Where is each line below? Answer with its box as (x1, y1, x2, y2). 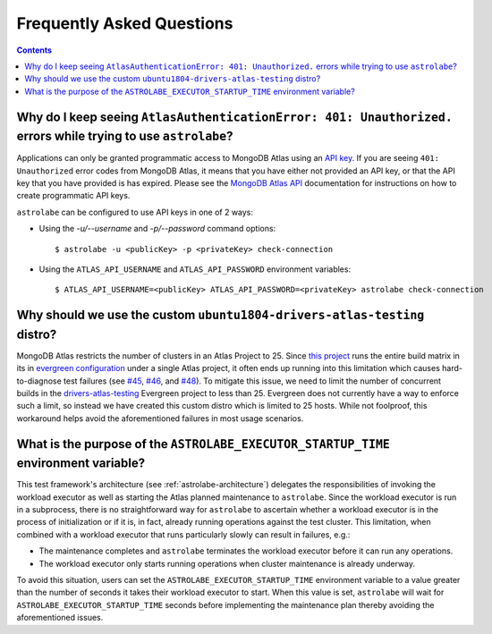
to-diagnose (16, 376, 62, 386)
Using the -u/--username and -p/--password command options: (38, 224, 276, 234)
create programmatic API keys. (16, 190, 131, 201)
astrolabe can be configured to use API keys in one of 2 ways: (16, 207, 254, 217)
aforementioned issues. (16, 613, 104, 623)
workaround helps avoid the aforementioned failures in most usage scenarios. (16, 412, 304, 424)
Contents (16, 45, 53, 55)
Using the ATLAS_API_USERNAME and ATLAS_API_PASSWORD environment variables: (38, 264, 352, 275)
